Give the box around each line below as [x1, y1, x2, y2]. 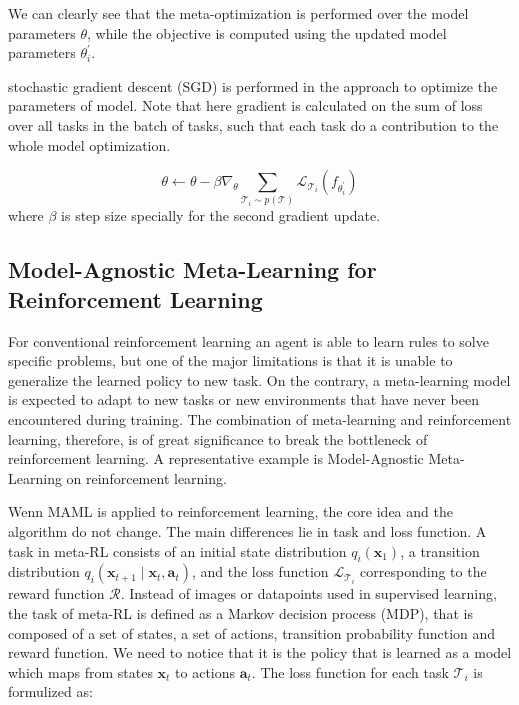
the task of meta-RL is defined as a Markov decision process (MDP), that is [8, 603, 473, 623]
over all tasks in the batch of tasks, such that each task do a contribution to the [8, 114, 499, 135]
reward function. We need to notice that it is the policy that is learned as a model [8, 642, 512, 663]
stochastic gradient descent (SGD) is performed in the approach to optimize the [8, 75, 498, 96]
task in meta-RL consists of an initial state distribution [8, 540, 347, 561]
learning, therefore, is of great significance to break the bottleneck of [8, 428, 428, 449]
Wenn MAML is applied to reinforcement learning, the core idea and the [8, 501, 453, 522]
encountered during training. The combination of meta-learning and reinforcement [8, 409, 512, 430]
